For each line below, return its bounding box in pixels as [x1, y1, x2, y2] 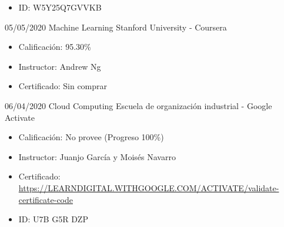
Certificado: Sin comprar [18, 80, 108, 92]
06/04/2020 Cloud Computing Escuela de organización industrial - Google [5, 99, 272, 111]
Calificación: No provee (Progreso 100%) [18, 131, 164, 143]
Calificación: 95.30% [18, 40, 91, 53]
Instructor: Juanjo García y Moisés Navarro [18, 150, 176, 162]
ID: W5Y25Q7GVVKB [18, 1, 102, 13]
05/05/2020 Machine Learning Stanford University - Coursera [5, 21, 227, 33]
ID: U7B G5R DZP [18, 213, 88, 225]
